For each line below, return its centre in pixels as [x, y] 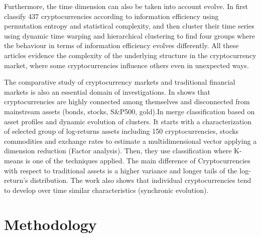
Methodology [50, 224]
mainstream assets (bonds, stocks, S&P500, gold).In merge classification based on [129, 111]
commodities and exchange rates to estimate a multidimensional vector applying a [130, 141]
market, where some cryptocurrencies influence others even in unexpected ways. [126, 65]
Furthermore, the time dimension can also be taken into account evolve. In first [126, 6]
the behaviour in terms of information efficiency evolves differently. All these [121, 45]
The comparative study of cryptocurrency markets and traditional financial [120, 82]
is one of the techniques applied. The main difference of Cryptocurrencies [138, 160]
